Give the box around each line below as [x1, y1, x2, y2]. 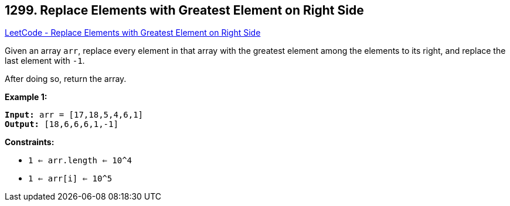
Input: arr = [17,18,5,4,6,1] [5, 110, 144, 120]
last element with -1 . [5, 56, 85, 66]
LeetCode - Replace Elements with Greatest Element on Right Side [5, 28, 261, 38]
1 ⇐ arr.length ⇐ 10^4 [28, 156, 132, 166]
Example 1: [5, 92, 47, 102]
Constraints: [5, 137, 55, 147]
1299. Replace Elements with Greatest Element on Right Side [5, 3, 364, 18]
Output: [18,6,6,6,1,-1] [5, 119, 118, 129]
